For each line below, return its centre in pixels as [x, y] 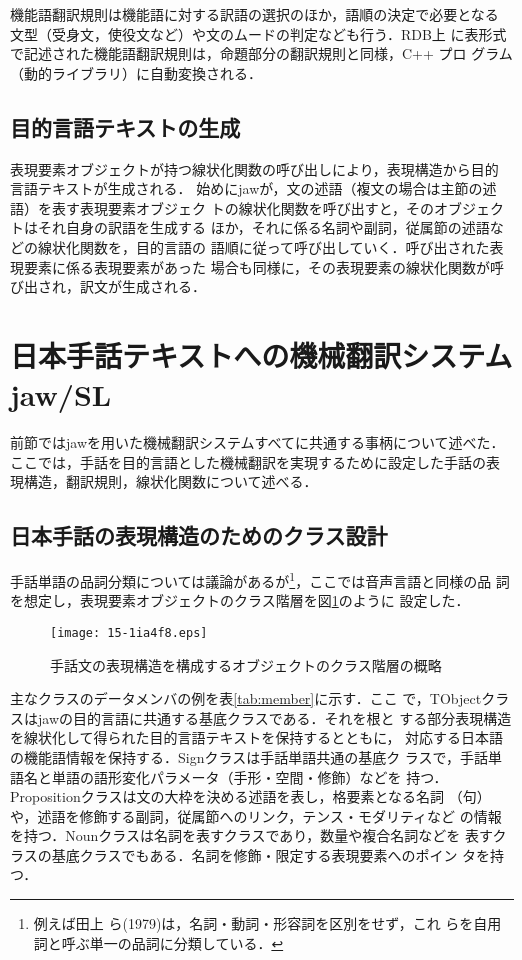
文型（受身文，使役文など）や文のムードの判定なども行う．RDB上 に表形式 [258, 33]
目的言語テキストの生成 [125, 126]
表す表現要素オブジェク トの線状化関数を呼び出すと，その [243, 207]
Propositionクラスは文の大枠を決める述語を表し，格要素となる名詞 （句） [250, 796]
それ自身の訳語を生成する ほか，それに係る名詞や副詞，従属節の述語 [263, 227]
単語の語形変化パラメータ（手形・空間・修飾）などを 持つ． [249, 776]
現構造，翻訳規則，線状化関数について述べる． [164, 481]
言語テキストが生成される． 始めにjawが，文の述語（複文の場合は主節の [246, 188]
